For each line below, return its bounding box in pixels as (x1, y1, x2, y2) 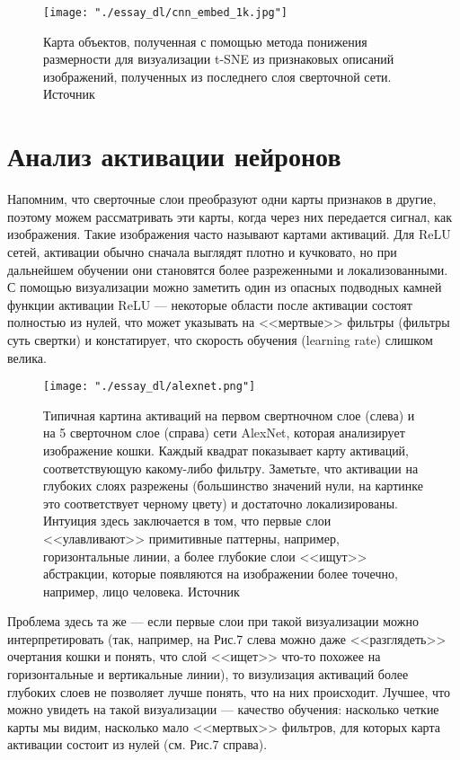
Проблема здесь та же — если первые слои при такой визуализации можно (7, 612, 419, 631)
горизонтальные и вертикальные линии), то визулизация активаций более (7, 665, 409, 684)
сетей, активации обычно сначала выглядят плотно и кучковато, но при (7, 242, 397, 261)
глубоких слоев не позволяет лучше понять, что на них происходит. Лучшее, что (7, 682, 451, 701)
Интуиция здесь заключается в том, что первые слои (43, 511, 332, 530)
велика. (7, 348, 47, 367)
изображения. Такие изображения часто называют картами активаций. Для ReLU (7, 225, 451, 243)
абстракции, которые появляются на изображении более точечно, (43, 564, 398, 583)
